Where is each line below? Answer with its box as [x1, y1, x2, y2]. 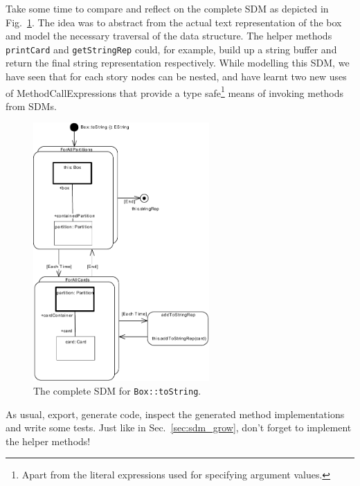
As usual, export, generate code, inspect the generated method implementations [6, 406, 345, 421]
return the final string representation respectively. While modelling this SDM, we [6, 55, 350, 70]
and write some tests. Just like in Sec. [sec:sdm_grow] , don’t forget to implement [6, 420, 352, 435]
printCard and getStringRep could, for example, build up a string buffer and [6, 42, 337, 56]
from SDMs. [6, 98, 57, 113]
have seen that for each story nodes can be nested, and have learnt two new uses [6, 69, 347, 84]
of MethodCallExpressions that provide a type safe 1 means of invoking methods [6, 83, 344, 100]
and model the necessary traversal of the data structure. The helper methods [6, 28, 332, 43]
